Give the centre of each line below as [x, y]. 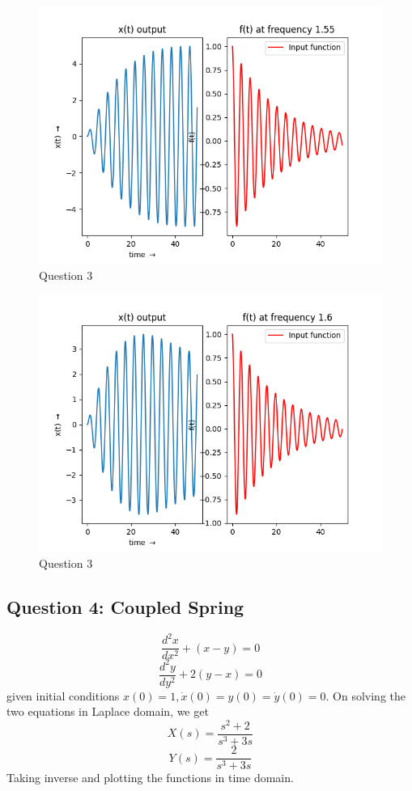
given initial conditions [63, 695]
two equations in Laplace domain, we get [108, 711]
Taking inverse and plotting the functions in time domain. [150, 778]
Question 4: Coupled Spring [125, 606]
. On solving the [365, 695]
